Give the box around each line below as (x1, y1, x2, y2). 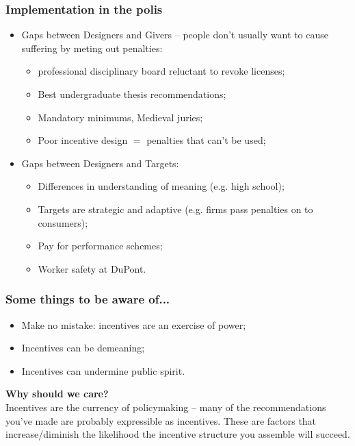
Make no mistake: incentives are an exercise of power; (21, 317, 246, 332)
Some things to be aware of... (5, 290, 170, 308)
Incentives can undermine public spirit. (21, 363, 185, 377)
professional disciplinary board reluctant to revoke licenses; (38, 64, 285, 78)
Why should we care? (5, 386, 109, 401)
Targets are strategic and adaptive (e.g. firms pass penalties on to (38, 201, 313, 216)
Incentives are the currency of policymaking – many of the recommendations (5, 399, 326, 414)
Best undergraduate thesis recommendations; (38, 87, 226, 101)
